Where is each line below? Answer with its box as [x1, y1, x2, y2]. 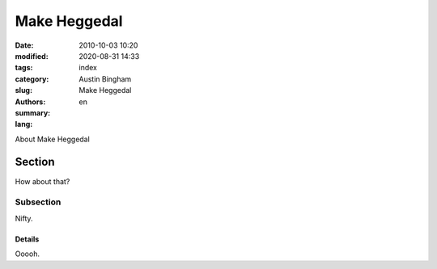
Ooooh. [15, 249, 40, 258]
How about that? [15, 176, 70, 186]
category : [15, 74, 49, 84]
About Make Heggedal [15, 134, 91, 144]
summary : [15, 107, 51, 117]
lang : [15, 120, 33, 129]
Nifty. [15, 213, 33, 223]
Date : [15, 40, 34, 50]
